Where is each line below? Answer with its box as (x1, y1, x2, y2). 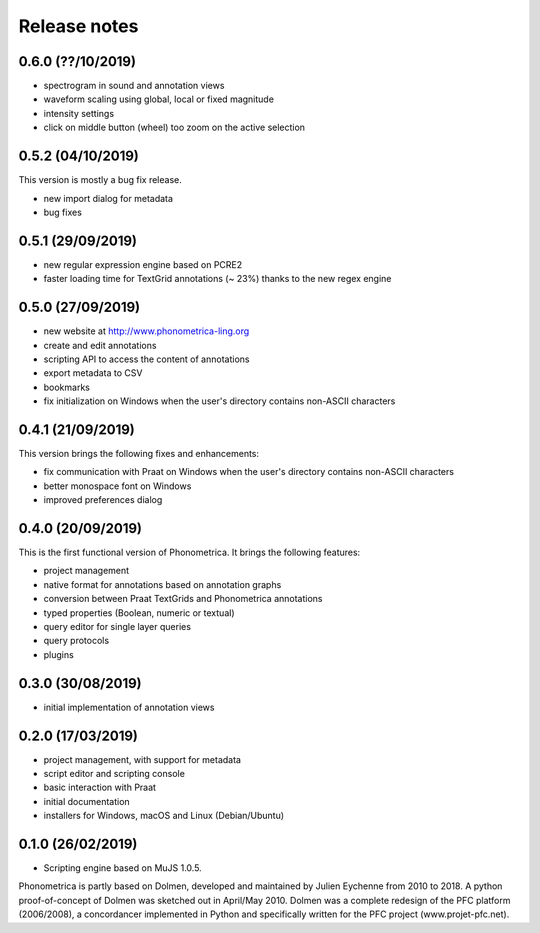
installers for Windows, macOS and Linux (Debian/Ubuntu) (43, 810, 285, 822)
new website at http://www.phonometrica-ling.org (43, 325, 250, 337)
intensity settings (43, 107, 115, 119)
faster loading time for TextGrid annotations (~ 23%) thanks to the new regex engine (43, 273, 392, 285)
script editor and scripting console (43, 768, 185, 779)
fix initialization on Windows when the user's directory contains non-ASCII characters (43, 395, 396, 407)
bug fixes (43, 206, 82, 218)
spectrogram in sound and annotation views (43, 80, 225, 92)
